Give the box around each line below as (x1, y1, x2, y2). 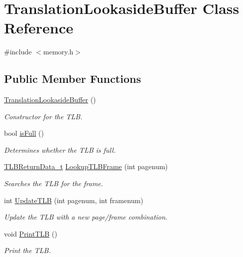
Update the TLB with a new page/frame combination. (4, 212, 167, 222)
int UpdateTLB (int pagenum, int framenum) (4, 195, 143, 205)
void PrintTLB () (4, 228, 57, 239)
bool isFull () (4, 128, 44, 138)
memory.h (43, 46, 73, 57)
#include (4, 46, 32, 57)
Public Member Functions (4, 71, 141, 86)
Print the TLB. (4, 245, 51, 256)
